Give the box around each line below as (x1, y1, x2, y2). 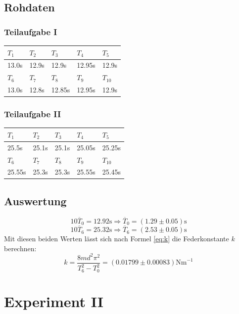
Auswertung (4, 193, 67, 208)
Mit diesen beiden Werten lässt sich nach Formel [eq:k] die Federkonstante (4, 233, 229, 244)
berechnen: (4, 243, 37, 253)
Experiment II (4, 291, 104, 311)
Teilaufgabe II (4, 108, 61, 120)
